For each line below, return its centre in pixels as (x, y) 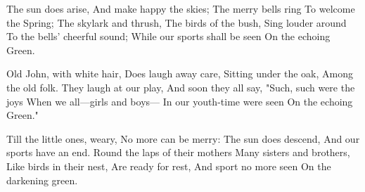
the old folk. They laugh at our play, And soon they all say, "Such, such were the (181, 87)
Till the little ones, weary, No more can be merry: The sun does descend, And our (183, 138)
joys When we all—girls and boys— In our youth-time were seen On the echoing (180, 101)
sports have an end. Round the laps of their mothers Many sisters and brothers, (178, 152)
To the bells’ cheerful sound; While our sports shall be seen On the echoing (168, 36)
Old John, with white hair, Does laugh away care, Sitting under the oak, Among (180, 73)
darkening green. (42, 180)
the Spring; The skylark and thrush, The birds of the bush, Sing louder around (177, 22)
